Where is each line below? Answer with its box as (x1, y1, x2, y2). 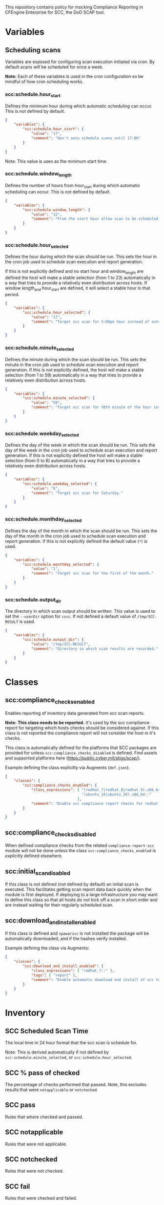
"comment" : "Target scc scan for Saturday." (31, 491, 123, 495)
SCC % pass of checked (5, 1069, 80, 1077)
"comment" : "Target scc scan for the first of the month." (31, 571, 154, 576)
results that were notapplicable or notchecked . (5, 1087, 99, 1093)
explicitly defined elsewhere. (5, 853, 63, 859)
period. (5, 292, 20, 298)
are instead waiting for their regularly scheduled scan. (5, 902, 114, 908)
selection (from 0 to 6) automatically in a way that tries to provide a (5, 458, 140, 464)
